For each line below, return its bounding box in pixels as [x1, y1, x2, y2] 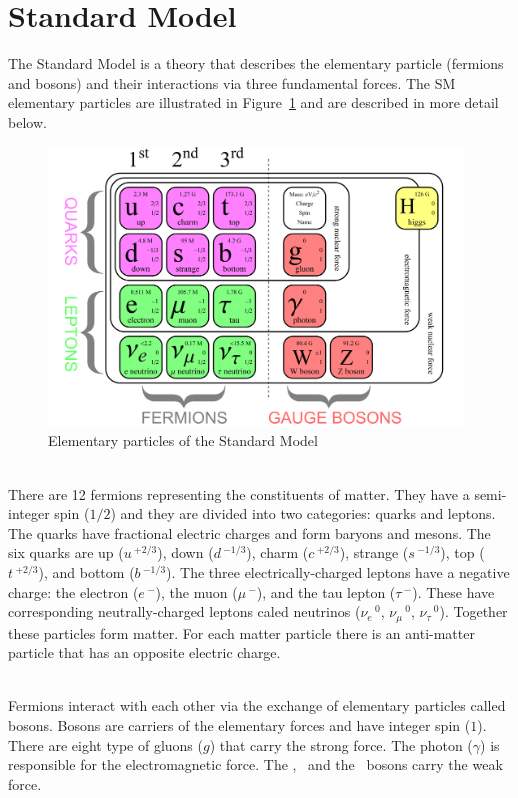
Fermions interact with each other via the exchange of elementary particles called [8, 695, 506, 716]
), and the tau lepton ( [256, 581, 396, 602]
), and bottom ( [38, 562, 135, 583]
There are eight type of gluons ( [8, 734, 203, 755]
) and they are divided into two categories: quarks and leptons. [110, 503, 496, 524]
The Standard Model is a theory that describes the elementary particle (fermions [8, 53, 504, 74]
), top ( [440, 542, 485, 563]
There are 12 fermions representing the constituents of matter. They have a [8, 483, 470, 504]
